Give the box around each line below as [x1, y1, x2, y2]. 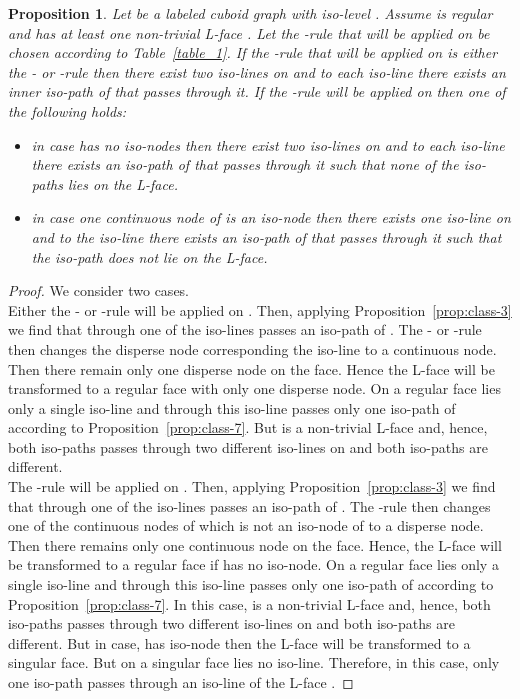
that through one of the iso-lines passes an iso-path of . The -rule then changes [8, 495, 491, 516]
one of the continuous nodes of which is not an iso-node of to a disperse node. [8, 515, 484, 536]
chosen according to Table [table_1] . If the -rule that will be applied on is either [8, 42, 498, 63]
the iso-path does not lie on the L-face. [31, 246, 268, 267]
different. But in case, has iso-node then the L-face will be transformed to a [8, 632, 471, 653]
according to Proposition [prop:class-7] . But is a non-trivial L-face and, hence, [8, 417, 488, 438]
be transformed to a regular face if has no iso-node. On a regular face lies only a [8, 554, 499, 575]
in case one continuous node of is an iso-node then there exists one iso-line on [31, 207, 511, 228]
